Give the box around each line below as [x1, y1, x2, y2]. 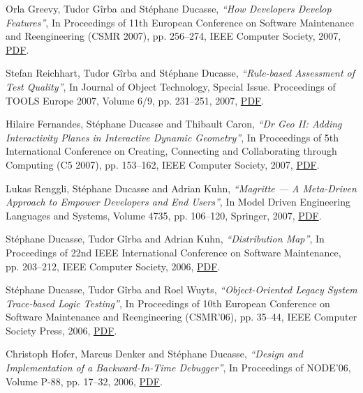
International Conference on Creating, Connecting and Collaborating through [6, 144, 337, 158]
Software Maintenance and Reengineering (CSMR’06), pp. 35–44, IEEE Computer [6, 309, 357, 324]
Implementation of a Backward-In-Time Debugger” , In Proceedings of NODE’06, [6, 360, 351, 375]
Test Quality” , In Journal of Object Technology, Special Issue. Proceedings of [6, 79, 336, 93]
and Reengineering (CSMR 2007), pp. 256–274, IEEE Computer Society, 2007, [6, 29, 341, 43]
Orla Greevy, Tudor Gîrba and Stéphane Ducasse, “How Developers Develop [6, 1, 332, 15]
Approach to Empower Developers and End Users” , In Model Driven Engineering [6, 194, 350, 209]
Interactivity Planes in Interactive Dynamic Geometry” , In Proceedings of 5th [6, 130, 339, 144]
